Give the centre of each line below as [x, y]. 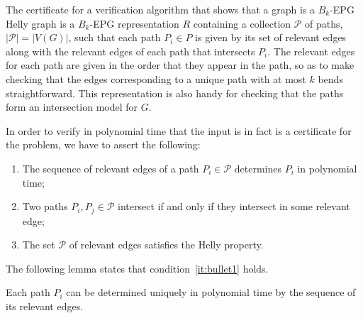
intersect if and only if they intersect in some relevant [234, 206]
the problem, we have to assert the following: [103, 144]
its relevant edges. [45, 306]
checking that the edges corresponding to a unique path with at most [156, 78]
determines [258, 168]
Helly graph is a [40, 23]
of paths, [324, 23]
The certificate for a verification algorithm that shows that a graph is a [160, 9]
